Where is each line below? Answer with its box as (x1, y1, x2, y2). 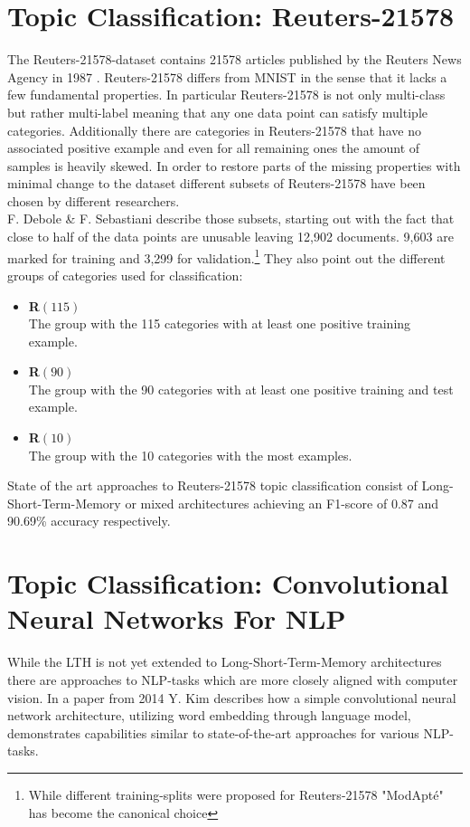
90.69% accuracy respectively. (7, 511, 171, 530)
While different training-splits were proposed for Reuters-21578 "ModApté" (28, 784, 444, 803)
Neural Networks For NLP (7, 600, 346, 637)
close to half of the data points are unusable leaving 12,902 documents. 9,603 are (7, 227, 454, 246)
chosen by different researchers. (7, 191, 180, 210)
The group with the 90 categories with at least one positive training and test (28, 379, 454, 398)
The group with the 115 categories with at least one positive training (28, 314, 411, 333)
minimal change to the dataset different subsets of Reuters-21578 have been (7, 174, 426, 193)
